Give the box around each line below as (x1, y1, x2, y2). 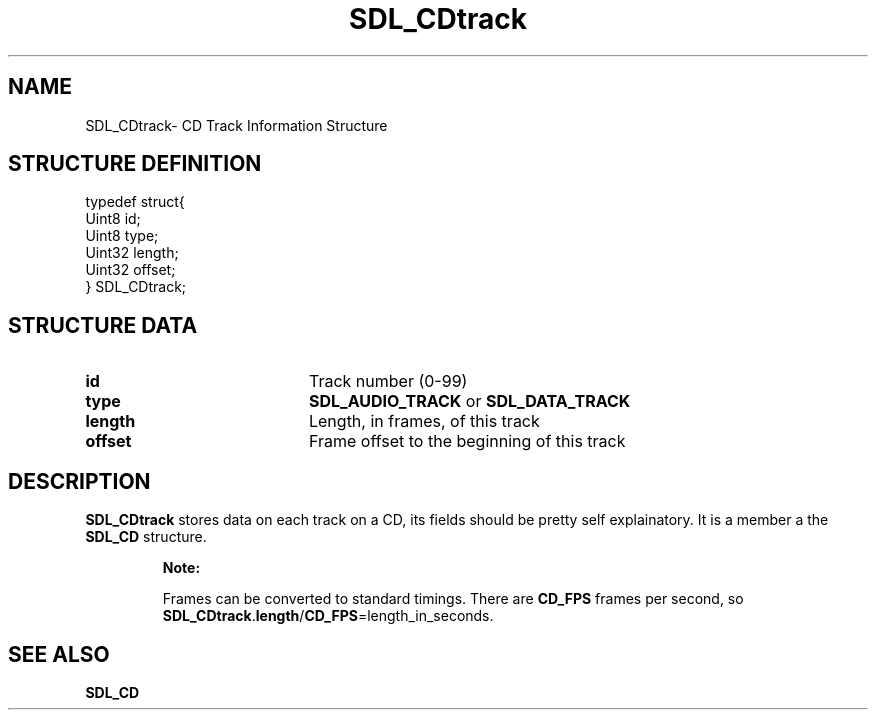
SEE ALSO (8, 641, 110, 667)
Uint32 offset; (85, 261, 176, 279)
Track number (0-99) (308, 371, 468, 392)
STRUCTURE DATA (8, 312, 198, 338)
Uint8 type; (85, 227, 159, 245)
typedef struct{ (85, 193, 185, 211)
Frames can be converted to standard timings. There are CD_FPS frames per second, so (162, 590, 744, 608)
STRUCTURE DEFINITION (8, 151, 262, 177)
